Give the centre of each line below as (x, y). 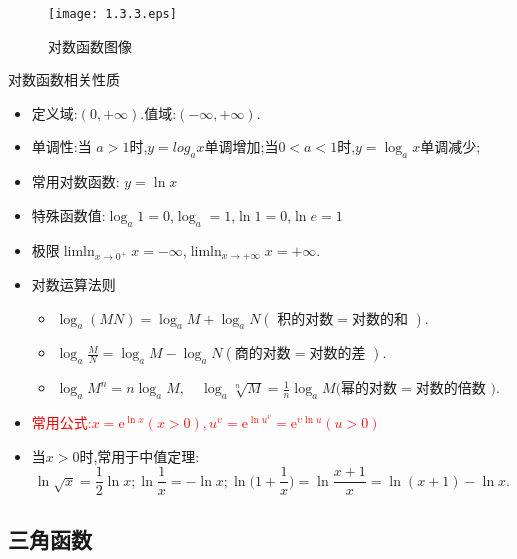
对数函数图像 (90, 45)
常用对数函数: (75, 181)
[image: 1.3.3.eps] (112, 14)
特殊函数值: (68, 214)
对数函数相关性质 (64, 79)
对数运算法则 (73, 284)
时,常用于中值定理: (139, 455)
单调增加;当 (241, 146)
